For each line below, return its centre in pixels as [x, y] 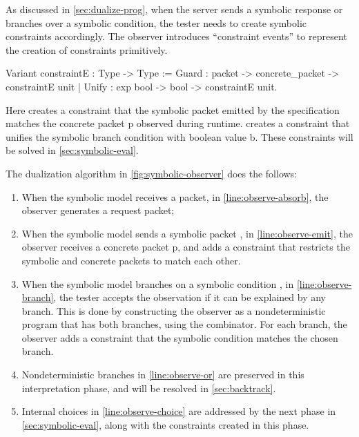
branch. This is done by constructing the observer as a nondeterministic [174, 310]
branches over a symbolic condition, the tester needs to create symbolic [156, 22]
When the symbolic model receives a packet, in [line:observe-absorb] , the [175, 196]
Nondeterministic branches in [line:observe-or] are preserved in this [163, 375]
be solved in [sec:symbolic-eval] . [72, 150]
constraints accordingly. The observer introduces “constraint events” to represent [176, 36]
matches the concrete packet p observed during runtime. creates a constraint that [178, 123]
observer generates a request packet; [98, 210]
